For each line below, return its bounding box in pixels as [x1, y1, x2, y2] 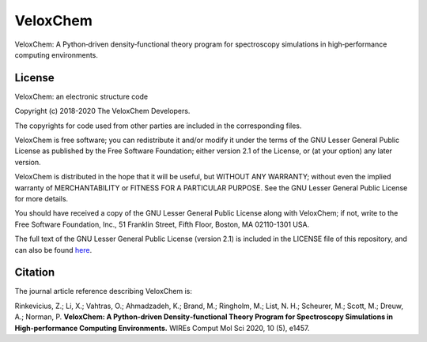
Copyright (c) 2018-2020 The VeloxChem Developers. [14, 107, 191, 116]
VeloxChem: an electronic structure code [14, 92, 149, 101]
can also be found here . [14, 245, 93, 254]
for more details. [14, 194, 69, 203]
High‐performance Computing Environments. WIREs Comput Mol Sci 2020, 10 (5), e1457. [14, 323, 310, 333]
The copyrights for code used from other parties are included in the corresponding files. [14, 121, 302, 130]
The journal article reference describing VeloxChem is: [14, 287, 193, 296]
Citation [14, 265, 55, 280]
